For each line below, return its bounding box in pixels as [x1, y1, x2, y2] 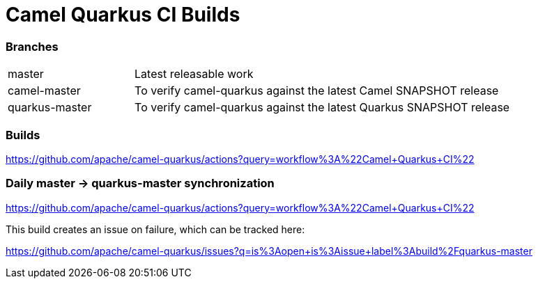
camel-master [8, 84, 81, 98]
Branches [6, 39, 59, 54]
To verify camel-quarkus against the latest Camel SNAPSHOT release [134, 84, 499, 98]
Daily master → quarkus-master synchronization [6, 176, 275, 191]
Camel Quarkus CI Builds [6, 3, 240, 26]
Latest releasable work [134, 67, 254, 81]
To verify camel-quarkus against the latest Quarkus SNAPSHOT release [134, 100, 510, 115]
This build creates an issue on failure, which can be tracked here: [6, 223, 305, 235]
